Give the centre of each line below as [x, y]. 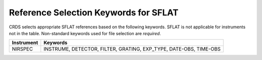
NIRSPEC [23, 49]
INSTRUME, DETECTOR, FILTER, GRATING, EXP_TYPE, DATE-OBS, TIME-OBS [132, 49]
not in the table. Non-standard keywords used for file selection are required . [85, 33]
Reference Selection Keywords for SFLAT [94, 12]
